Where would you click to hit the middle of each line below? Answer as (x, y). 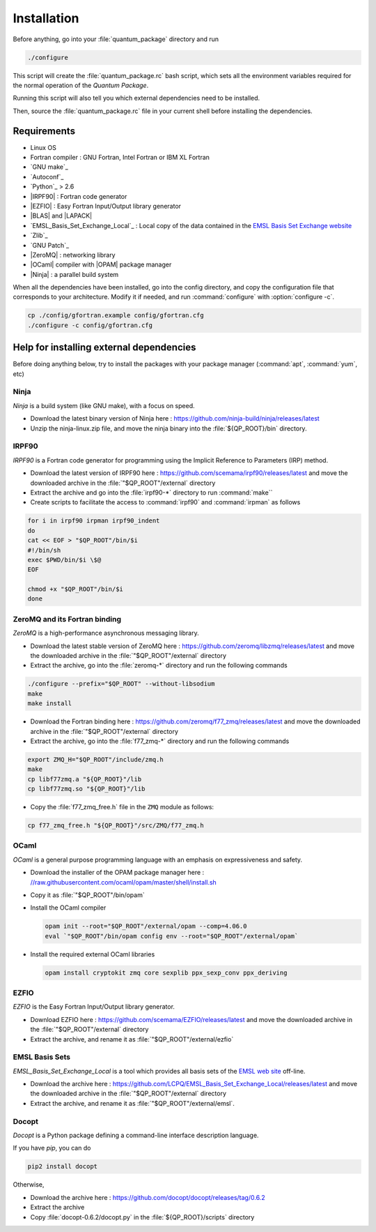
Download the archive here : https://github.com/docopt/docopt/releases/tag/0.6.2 (148, 1197)
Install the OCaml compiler (68, 908)
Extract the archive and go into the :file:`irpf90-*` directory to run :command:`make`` (151, 493)
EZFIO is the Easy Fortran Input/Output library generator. (94, 1007)
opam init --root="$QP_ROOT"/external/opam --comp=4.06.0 (146, 926)
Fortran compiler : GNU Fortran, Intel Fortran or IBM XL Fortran (120, 157)
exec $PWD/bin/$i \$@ (64, 559)
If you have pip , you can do (52, 1148)
